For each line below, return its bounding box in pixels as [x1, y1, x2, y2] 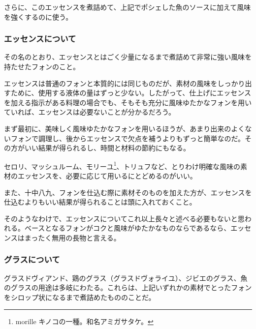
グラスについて [4, 253, 60, 266]
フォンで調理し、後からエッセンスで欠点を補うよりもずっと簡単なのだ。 [10, 133, 245, 143]
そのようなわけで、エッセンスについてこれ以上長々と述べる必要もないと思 [4, 213, 245, 223]
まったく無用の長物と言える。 [24, 232, 121, 242]
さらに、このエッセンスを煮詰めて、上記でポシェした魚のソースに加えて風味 [4, 2, 251, 12]
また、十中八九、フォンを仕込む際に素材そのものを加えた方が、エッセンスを [4, 187, 252, 197]
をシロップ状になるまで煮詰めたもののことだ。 [4, 292, 156, 302]
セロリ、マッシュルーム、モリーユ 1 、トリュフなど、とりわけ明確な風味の [4, 159, 240, 171]
